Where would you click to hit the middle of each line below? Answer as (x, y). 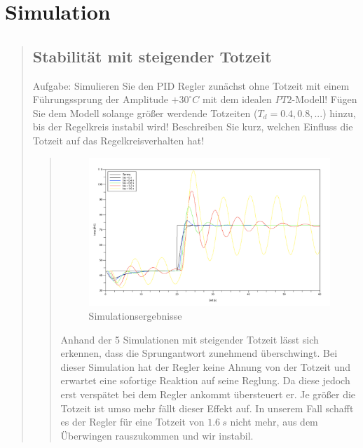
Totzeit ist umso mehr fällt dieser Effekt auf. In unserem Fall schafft (207, 408)
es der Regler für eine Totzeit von (132, 422)
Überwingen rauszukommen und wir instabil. (157, 435)
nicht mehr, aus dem (274, 422)
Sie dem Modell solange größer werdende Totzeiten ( (145, 113)
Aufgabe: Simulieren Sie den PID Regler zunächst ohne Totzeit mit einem (191, 85)
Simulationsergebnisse (135, 316)
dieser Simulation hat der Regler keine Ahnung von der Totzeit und (206, 366)
